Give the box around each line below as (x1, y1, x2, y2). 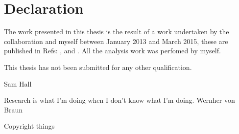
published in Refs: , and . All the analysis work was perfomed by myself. (4, 45, 221, 56)
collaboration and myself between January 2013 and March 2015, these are (4, 36, 228, 46)
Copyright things (4, 121, 55, 131)
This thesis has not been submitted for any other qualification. (4, 62, 192, 72)
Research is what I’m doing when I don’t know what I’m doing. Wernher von (4, 95, 235, 105)
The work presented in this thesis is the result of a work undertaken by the (4, 26, 229, 37)
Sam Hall (4, 78, 32, 89)
